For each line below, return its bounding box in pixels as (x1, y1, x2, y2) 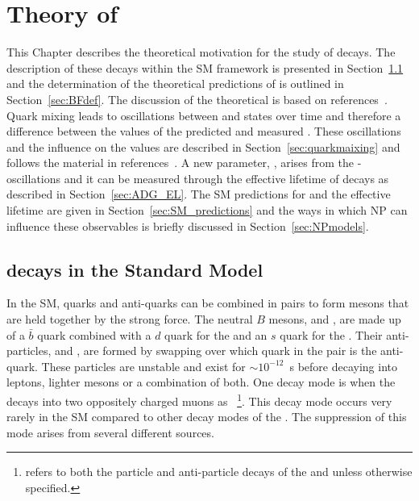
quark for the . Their (280, 326, 383, 343)
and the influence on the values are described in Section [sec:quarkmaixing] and (6, 138, 400, 155)
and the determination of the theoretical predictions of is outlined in (6, 75, 344, 92)
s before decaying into (289, 357, 398, 374)
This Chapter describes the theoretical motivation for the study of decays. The (6, 44, 396, 61)
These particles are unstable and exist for (41, 357, 246, 374)
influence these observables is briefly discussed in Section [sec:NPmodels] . (6, 217, 369, 234)
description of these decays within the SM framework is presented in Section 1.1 (6, 59, 404, 76)
